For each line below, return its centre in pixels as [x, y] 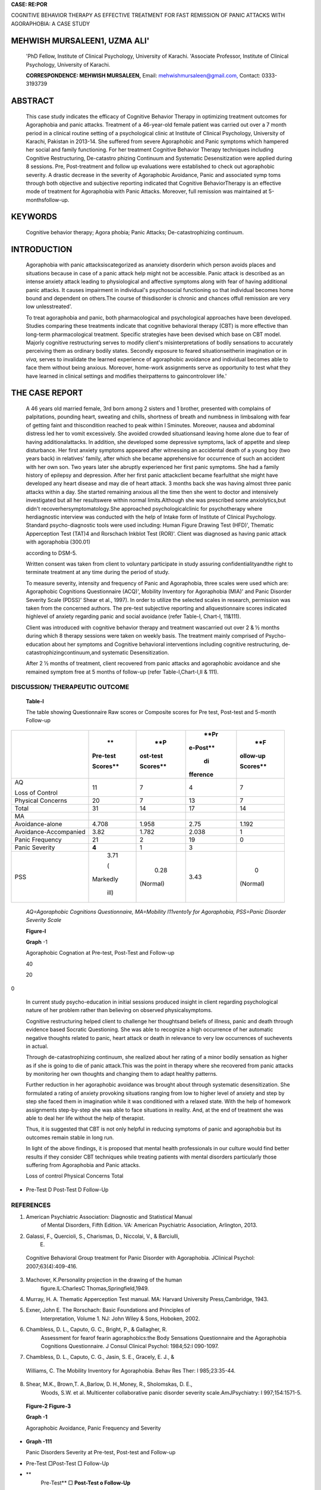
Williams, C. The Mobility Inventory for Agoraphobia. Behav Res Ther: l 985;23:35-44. [131, 1370]
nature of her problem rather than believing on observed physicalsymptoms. [119, 1010]
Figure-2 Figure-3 [48, 1406]
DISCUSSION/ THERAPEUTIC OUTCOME [70, 687]
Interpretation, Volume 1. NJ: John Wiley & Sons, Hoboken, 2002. [120, 1318]
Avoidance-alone [38, 824]
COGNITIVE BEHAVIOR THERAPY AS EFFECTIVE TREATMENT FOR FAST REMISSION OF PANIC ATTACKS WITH [148, 15]
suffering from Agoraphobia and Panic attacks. [83, 1165]
